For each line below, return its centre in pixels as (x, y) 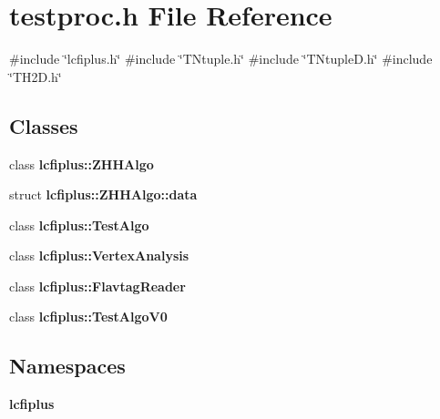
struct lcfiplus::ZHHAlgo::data (103, 194)
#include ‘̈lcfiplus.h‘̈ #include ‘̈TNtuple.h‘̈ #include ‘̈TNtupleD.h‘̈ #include (221, 59)
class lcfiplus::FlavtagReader (97, 286)
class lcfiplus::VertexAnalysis (99, 255)
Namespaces (67, 366)
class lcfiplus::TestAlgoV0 (88, 317)
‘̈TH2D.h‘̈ (36, 76)
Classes (44, 125)
